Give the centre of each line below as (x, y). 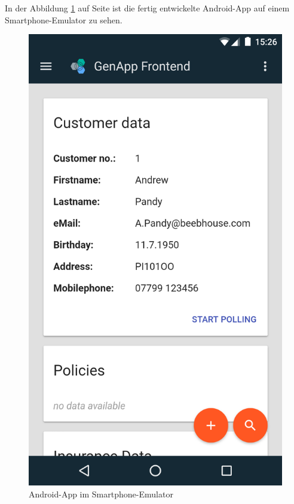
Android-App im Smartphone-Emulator (101, 494)
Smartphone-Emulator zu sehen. (64, 19)
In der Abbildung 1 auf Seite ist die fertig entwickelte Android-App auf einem (147, 8)
